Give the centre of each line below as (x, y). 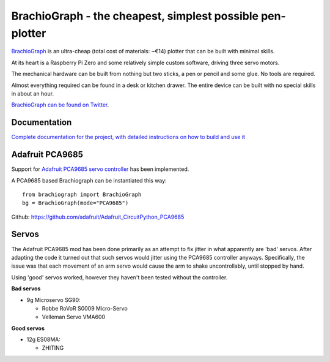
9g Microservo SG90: (53, 300)
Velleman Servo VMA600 (74, 317)
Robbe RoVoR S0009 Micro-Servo (85, 308)
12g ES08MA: (43, 339)
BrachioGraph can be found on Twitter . (60, 105)
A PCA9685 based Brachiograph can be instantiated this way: (89, 180)
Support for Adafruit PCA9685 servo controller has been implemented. (100, 169)
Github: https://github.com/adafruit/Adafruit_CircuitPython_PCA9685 (98, 217)
